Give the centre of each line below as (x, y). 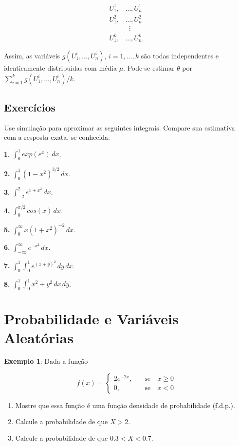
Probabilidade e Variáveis (91, 319)
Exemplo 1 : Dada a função (46, 361)
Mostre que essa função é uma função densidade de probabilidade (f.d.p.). (125, 405)
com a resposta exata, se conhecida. (57, 137)
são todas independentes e (180, 55)
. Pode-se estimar (149, 67)
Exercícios (30, 107)
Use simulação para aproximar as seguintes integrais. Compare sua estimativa (119, 127)
